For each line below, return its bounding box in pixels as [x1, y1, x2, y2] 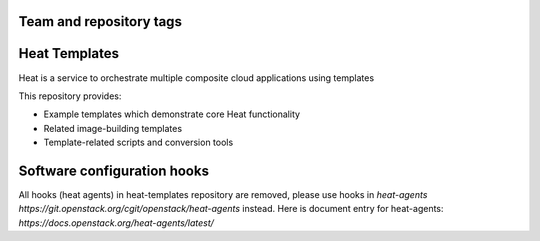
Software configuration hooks [18, 162, 210, 179]
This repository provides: [18, 90, 122, 102]
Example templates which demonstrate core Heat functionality [43, 108, 300, 120]
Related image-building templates [43, 122, 183, 134]
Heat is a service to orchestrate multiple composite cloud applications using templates [18, 71, 375, 84]
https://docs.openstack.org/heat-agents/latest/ [18, 216, 215, 229]
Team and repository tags [18, 13, 182, 30]
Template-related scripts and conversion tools [43, 136, 234, 149]
